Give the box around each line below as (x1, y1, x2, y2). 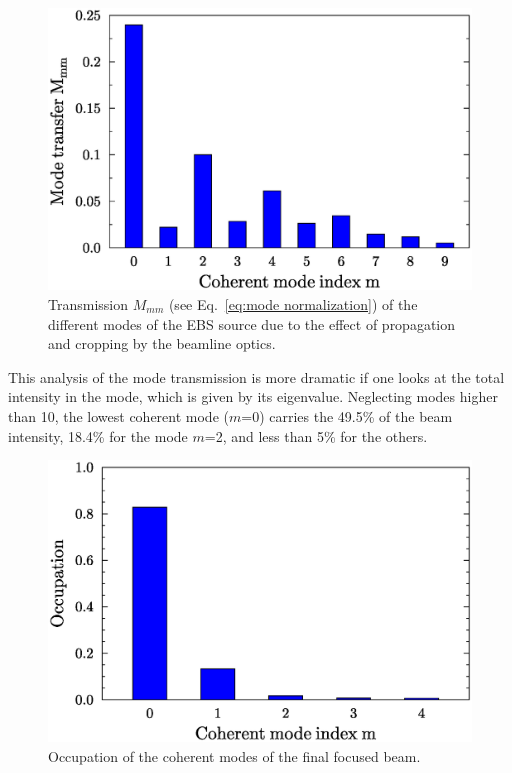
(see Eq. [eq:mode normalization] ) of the (168, 293, 418, 314)
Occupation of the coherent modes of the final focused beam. (48, 745, 421, 766)
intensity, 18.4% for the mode (8, 425, 188, 446)
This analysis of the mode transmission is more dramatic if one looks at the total (8, 366, 505, 387)
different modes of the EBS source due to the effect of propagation (48, 313, 456, 334)
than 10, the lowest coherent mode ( (8, 405, 229, 426)
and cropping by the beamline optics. (48, 333, 276, 354)
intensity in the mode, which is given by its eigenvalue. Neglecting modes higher (8, 386, 498, 407)
